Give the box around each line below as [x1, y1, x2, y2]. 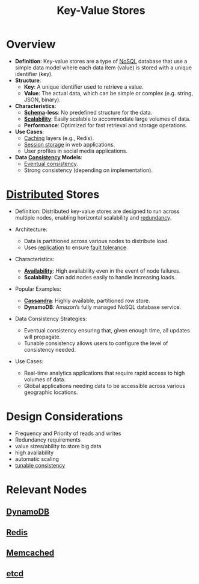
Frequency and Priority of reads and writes [14, 430, 121, 437]
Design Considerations [6, 410, 123, 424]
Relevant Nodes [6, 483, 87, 497]
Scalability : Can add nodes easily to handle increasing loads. [23, 273, 176, 281]
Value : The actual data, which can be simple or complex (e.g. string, [23, 89, 194, 97]
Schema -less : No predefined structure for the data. [23, 109, 153, 116]
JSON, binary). [23, 96, 61, 103]
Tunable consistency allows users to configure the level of [23, 339, 168, 347]
